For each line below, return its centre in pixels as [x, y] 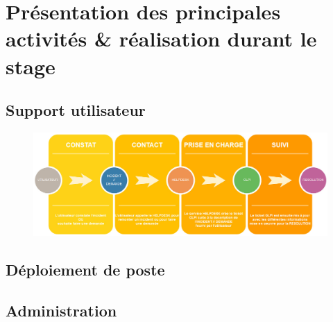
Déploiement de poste [85, 270]
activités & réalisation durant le [161, 39]
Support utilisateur [76, 110]
